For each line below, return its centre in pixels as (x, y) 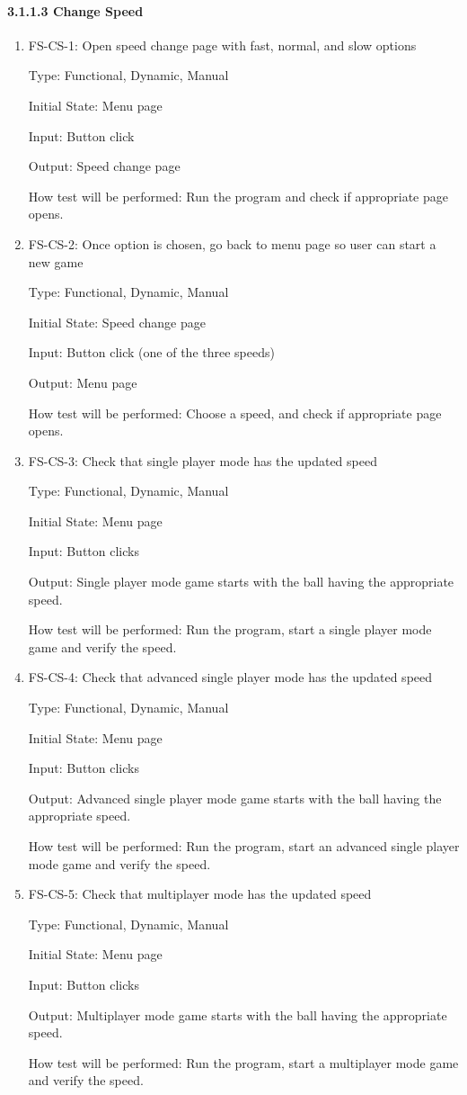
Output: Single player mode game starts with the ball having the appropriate (241, 582)
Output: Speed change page (104, 166)
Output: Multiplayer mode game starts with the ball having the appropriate (238, 1014)
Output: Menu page (83, 382)
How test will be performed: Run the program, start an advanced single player (244, 846)
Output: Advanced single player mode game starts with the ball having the (235, 798)
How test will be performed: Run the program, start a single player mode (230, 629)
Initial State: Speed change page (117, 322)
